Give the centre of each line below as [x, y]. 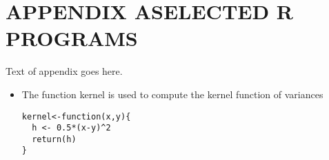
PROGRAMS [72, 38]
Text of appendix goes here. [64, 71]
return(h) [54, 139]
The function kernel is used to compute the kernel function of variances [172, 94]
